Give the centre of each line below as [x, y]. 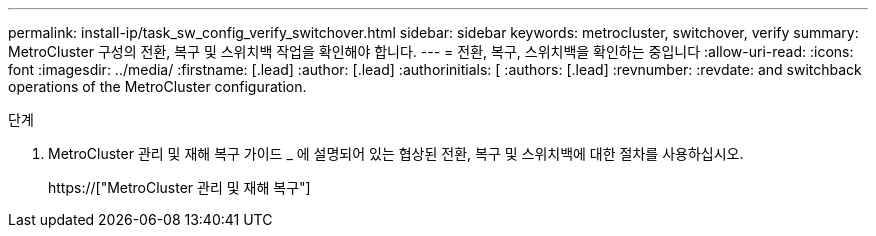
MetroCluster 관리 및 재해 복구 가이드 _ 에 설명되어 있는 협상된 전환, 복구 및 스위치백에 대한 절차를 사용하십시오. [396, 153]
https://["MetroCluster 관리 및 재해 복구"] [179, 187]
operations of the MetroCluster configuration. [157, 86]
